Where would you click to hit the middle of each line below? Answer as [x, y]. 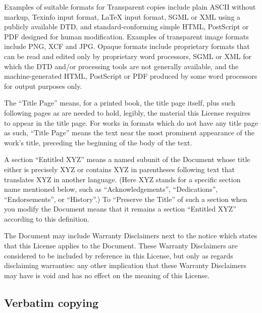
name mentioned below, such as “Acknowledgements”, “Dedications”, [111, 189]
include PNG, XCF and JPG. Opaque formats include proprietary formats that [127, 46]
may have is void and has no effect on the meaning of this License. [107, 275]
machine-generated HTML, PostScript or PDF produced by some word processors [131, 76]
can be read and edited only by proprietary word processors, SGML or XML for [128, 56]
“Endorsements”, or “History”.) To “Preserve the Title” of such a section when [126, 199]
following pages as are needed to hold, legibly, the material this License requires [127, 112]
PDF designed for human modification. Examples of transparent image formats [126, 36]
